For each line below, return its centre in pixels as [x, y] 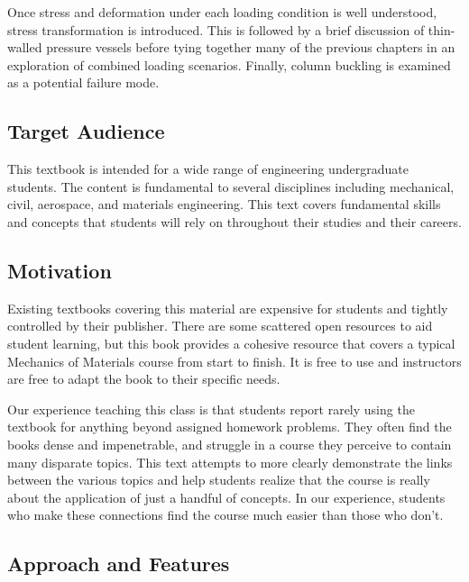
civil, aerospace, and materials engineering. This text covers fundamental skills [224, 204]
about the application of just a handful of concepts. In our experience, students [226, 497]
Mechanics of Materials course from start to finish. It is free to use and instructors [234, 361]
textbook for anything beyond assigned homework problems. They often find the [230, 427]
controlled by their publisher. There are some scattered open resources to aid [220, 326]
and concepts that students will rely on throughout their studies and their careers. [234, 221]
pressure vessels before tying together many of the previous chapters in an [251, 47]
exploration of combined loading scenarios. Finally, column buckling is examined [229, 64]
